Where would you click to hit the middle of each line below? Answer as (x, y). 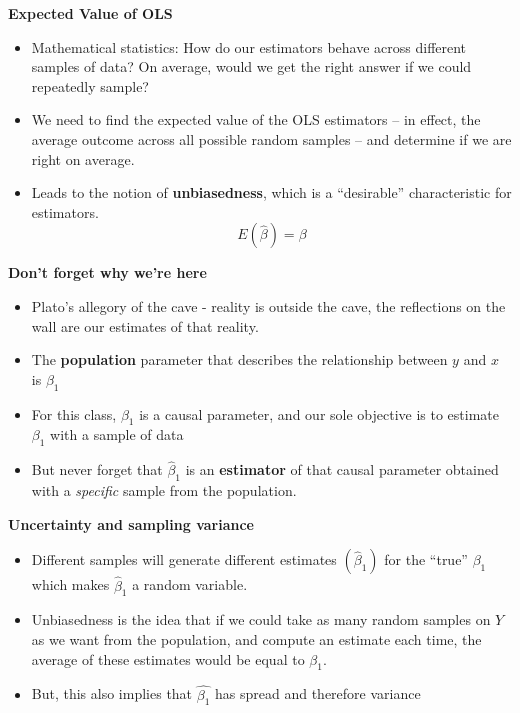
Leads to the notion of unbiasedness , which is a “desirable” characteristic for (271, 192)
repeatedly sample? (90, 85)
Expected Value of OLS (90, 13)
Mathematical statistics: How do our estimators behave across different (249, 46)
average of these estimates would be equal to (168, 658)
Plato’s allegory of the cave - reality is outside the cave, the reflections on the (268, 305)
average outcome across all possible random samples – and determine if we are (271, 138)
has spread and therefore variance (318, 693)
